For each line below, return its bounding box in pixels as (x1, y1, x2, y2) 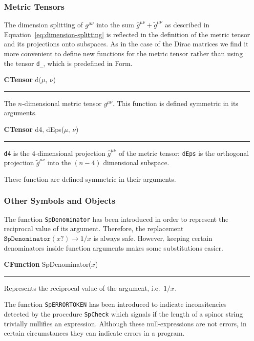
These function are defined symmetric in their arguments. (4, 173, 176, 184)
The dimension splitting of (4, 20, 83, 30)
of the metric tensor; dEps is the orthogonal (118, 148, 249, 158)
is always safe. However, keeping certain (93, 233, 212, 243)
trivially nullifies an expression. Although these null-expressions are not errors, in (4, 318, 247, 328)
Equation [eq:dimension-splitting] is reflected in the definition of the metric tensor (4, 29, 250, 39)
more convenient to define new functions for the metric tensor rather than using (4, 48, 243, 58)
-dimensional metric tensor (22, 98, 102, 108)
